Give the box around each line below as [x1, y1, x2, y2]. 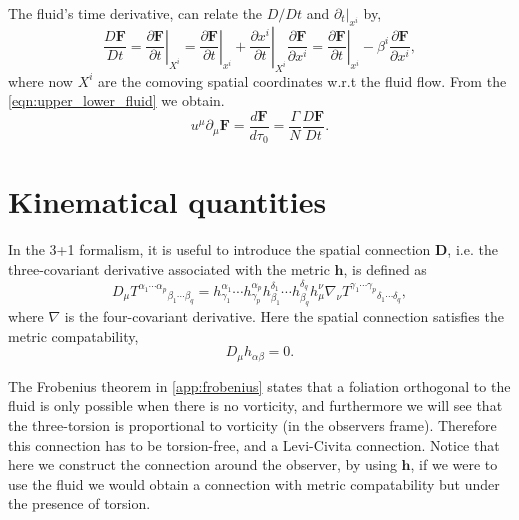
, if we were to [410, 454, 498, 475]
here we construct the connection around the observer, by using [8, 454, 397, 475]
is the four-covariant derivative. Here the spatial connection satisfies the [64, 306, 504, 327]
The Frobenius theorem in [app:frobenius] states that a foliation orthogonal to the [8, 375, 511, 396]
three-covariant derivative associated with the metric [8, 259, 330, 280]
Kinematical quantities [8, 181, 327, 222]
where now [8, 70, 73, 91]
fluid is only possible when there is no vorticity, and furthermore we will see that [8, 395, 503, 416]
